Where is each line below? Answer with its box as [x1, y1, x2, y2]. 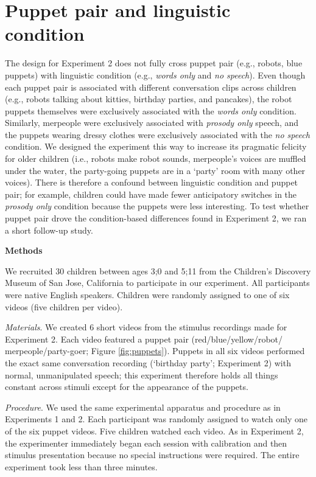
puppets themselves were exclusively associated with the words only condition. [5, 104, 297, 117]
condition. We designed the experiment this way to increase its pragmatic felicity [5, 140, 307, 153]
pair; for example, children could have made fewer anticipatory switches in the [5, 187, 297, 200]
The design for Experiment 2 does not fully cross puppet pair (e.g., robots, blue [5, 57, 303, 69]
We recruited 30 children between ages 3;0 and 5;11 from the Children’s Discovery [5, 264, 311, 277]
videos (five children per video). [5, 300, 123, 313]
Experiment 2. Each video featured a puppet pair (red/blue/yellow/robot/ [5, 332, 283, 345]
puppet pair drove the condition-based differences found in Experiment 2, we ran [5, 212, 307, 225]
